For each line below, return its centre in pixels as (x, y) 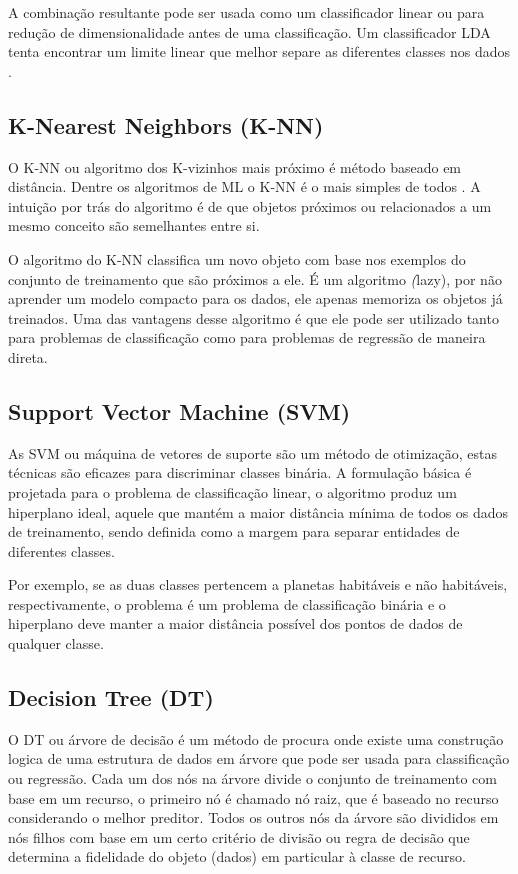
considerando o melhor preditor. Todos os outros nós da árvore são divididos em (253, 817)
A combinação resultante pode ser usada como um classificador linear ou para (246, 12)
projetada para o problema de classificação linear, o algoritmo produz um (232, 491)
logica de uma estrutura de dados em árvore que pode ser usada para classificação (259, 758)
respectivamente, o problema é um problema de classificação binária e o (227, 603)
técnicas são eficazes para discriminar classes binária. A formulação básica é (240, 472)
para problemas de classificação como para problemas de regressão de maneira (247, 337)
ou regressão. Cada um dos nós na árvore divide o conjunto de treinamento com (252, 778)
